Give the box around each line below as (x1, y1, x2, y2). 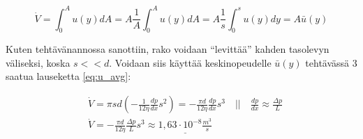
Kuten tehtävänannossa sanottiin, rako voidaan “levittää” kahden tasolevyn (6, 42, 329, 56)
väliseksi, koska (6, 55, 71, 69)
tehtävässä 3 (305, 55, 357, 69)
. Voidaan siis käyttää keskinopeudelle (109, 55, 272, 69)
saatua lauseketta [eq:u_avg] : (6, 69, 131, 83)
